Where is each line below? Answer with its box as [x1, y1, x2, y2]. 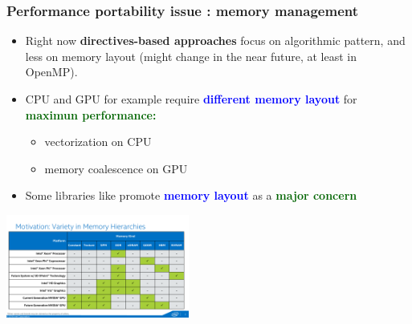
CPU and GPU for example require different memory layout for [25, 91, 357, 107]
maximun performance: [25, 106, 157, 123]
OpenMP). [25, 63, 78, 80]
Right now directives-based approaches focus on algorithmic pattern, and [25, 32, 406, 49]
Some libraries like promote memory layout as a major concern [25, 187, 357, 204]
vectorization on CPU [44, 133, 152, 150]
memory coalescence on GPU [44, 160, 188, 176]
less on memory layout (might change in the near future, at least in [25, 47, 357, 64]
